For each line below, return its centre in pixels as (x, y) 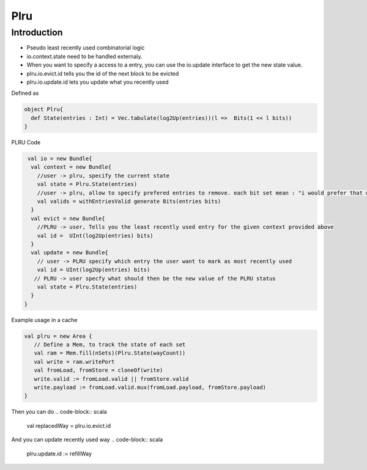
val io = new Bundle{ (60, 159)
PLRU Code (26, 142)
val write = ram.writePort (74, 362)
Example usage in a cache (44, 320)
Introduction (37, 32)
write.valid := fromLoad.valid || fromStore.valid (111, 379)
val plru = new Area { (58, 336)
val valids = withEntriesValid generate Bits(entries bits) (129, 201)
